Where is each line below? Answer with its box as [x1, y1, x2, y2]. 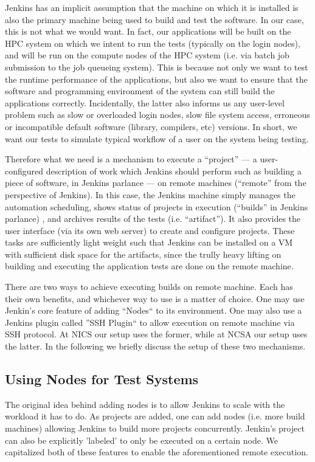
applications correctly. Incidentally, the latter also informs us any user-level [5, 96, 285, 109]
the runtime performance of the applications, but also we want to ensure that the [5, 72, 308, 85]
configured [5, 164, 44, 177]
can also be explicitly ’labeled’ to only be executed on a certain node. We [5, 433, 278, 446]
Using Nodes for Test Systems [5, 370, 199, 388]
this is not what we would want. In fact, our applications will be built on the [5, 25, 291, 38]
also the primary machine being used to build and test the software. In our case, [5, 13, 304, 26]
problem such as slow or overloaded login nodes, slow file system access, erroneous [5, 108, 310, 121]
